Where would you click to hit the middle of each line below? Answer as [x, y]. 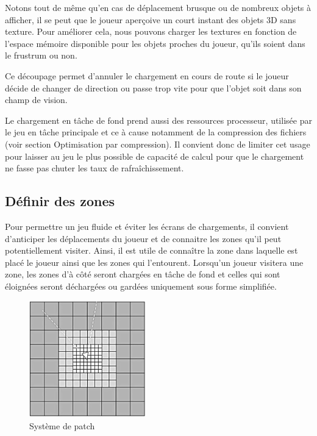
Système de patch [62, 425]
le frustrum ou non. [41, 55]
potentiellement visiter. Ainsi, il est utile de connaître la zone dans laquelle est [151, 250]
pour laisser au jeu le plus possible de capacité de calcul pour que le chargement [155, 156]
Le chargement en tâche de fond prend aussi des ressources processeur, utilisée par [158, 120]
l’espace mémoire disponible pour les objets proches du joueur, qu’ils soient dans [155, 43]
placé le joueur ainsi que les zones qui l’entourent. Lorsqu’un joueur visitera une [154, 262]
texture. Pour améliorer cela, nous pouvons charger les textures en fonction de [151, 31]
